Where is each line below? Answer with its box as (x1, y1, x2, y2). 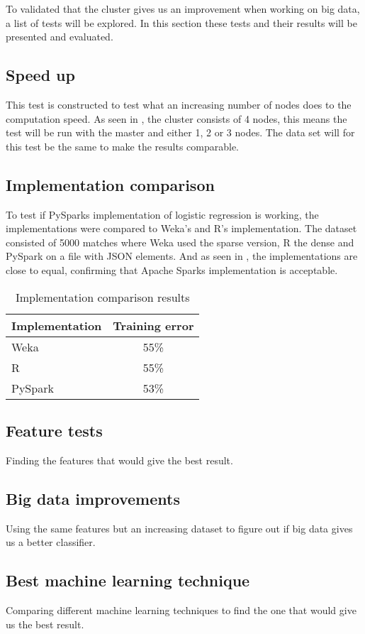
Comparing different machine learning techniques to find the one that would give (6, 602, 356, 617)
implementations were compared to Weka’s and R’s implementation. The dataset (6, 221, 357, 236)
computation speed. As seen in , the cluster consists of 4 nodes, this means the (6, 111, 347, 126)
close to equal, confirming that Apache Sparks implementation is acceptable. (6, 262, 338, 277)
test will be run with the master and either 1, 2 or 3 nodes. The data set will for (6, 125, 355, 140)
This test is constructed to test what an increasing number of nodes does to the (6, 97, 352, 111)
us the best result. (6, 616, 84, 631)
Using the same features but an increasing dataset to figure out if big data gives (6, 520, 353, 535)
